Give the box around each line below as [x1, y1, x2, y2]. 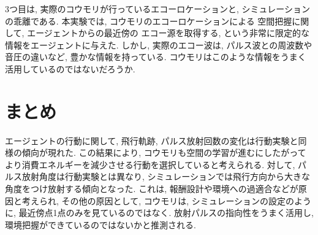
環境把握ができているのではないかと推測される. [5, 218, 196, 231]
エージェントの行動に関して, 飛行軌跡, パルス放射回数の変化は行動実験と [5, 134, 298, 147]
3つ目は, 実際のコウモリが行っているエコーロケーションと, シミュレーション [5, 2, 311, 15]
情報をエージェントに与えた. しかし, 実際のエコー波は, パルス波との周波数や [5, 38, 312, 51]
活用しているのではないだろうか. [5, 62, 135, 75]
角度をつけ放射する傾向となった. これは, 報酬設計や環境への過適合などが [5, 182, 298, 195]
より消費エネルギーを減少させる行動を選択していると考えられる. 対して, [5, 158, 295, 171]
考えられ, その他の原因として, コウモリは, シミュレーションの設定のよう [21, 194, 312, 207]
